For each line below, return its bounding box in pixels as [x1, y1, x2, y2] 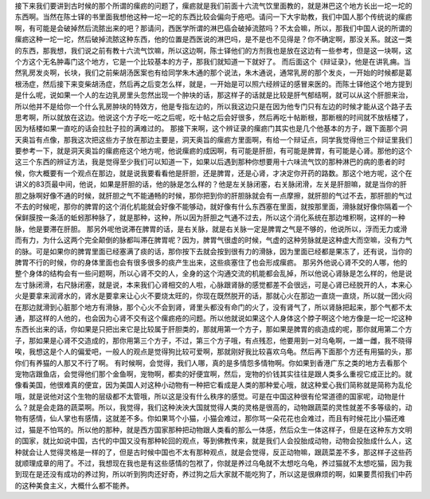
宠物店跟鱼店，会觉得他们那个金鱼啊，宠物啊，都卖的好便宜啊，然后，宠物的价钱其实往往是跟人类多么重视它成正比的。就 [14, 369, 412, 379]
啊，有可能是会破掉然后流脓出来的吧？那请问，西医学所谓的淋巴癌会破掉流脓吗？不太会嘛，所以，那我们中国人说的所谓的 [14, 23, 412, 33]
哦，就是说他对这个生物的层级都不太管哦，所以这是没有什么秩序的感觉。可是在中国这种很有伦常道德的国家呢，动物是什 [14, 391, 405, 401]
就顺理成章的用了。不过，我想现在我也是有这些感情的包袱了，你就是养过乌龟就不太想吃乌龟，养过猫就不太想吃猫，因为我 [14, 458, 412, 468]
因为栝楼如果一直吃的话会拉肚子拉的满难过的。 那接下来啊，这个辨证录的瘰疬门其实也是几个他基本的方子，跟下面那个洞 [14, 124, 408, 133]
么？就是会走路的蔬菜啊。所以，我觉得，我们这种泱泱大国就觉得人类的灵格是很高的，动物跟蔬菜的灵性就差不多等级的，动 [14, 403, 412, 412]
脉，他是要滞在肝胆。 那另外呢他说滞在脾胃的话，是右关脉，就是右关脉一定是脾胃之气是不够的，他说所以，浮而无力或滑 [14, 224, 408, 234]
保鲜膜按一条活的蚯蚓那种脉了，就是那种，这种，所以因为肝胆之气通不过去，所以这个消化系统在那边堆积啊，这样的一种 [14, 213, 405, 222]
